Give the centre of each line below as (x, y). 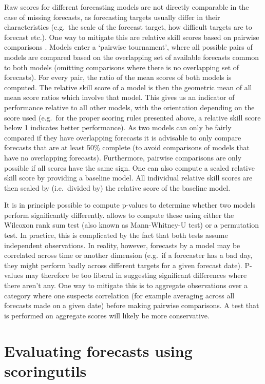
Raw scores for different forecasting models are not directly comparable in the (127, 7)
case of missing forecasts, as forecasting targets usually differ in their (112, 17)
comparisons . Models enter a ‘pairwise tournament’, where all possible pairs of (128, 47)
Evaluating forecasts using (98, 350)
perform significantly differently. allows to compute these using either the (119, 215)
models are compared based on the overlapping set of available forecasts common (131, 57)
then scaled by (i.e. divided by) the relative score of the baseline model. (117, 187)
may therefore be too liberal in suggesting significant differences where (136, 275)
